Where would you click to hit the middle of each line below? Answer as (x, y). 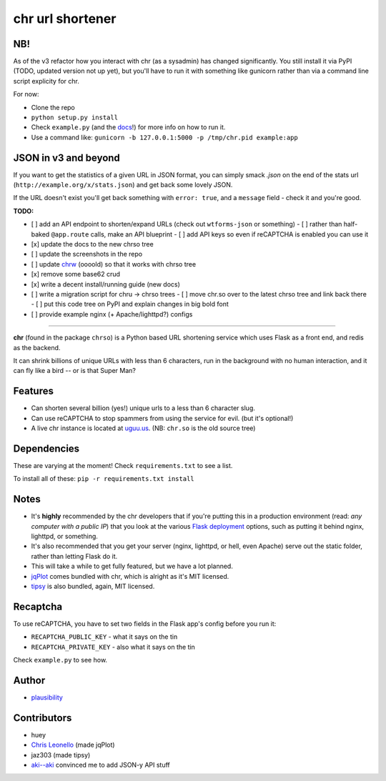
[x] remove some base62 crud (76, 274)
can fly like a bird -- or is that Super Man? (74, 371)
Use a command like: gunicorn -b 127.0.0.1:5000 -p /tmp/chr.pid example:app (164, 137)
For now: (26, 94)
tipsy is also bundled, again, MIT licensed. (93, 586)
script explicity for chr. (46, 81)
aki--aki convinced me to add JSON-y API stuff (101, 765)
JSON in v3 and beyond (67, 158)
